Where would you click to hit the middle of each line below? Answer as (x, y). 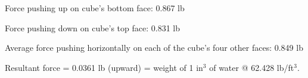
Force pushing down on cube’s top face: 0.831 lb (93, 27)
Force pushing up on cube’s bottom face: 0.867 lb (95, 8)
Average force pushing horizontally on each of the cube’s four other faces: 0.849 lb (154, 48)
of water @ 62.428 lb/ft (252, 67)
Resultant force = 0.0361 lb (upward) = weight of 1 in (104, 67)
